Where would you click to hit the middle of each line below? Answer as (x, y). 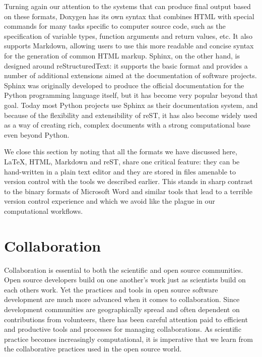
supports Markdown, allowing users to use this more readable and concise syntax (129, 46)
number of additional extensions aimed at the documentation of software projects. (130, 75)
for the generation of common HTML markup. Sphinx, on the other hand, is (122, 55)
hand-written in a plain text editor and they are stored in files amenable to (120, 171)
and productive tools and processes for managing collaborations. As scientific (123, 329)
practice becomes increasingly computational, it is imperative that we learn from (128, 339)
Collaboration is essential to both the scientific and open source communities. (124, 270)
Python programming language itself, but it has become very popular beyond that (131, 95)
